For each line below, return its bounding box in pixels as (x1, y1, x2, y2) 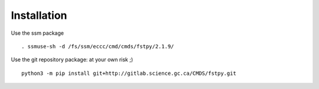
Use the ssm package (11, 29, 64, 37)
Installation (11, 9, 67, 22)
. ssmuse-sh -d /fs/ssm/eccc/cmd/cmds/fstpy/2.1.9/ (21, 43, 174, 50)
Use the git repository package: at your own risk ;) (11, 56, 134, 63)
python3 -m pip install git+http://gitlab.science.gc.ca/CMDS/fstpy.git (21, 70, 236, 77)
